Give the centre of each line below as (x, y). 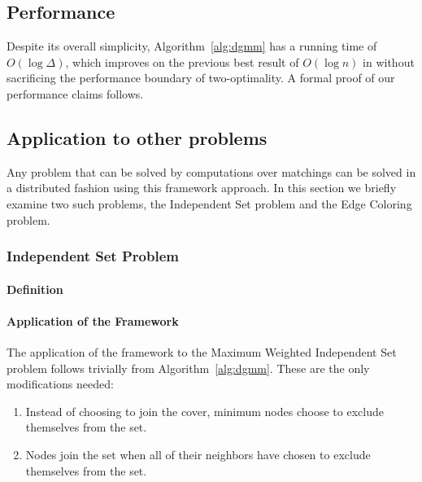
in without (389, 61)
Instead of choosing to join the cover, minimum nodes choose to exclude (204, 411)
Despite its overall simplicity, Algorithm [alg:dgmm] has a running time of (192, 46)
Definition (35, 289)
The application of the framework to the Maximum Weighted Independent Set (202, 351)
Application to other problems (137, 137)
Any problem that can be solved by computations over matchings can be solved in (211, 171)
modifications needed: (60, 384)
